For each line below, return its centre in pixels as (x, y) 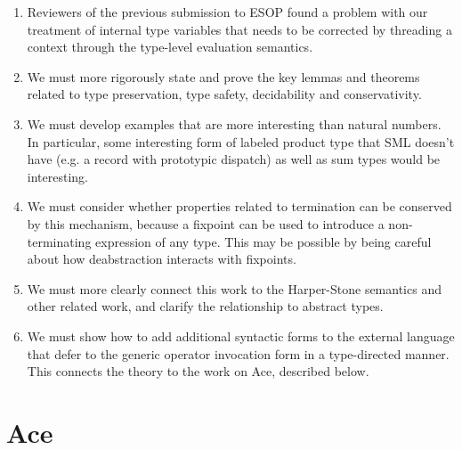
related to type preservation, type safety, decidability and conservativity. (224, 94)
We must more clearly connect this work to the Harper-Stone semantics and (234, 288)
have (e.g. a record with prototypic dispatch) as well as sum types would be (234, 159)
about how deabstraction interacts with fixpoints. (162, 259)
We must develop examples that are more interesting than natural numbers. (234, 123)
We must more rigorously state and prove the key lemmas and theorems (223, 76)
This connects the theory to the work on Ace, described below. (198, 371)
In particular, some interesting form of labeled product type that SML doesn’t (241, 141)
